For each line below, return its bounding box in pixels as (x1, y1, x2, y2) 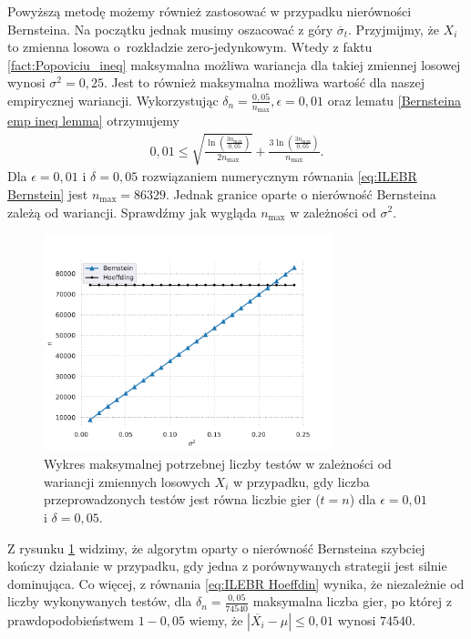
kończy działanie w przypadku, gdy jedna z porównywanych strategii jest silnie (7, 556, 447, 575)
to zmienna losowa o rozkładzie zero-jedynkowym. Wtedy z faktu (7, 37, 373, 56)
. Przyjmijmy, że (348, 19, 439, 38)
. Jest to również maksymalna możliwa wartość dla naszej (103, 73, 425, 92)
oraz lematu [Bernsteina (327, 90, 461, 109)
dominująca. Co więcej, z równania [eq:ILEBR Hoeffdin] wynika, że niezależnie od (7, 573, 465, 593)
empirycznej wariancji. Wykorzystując (7, 90, 219, 109)
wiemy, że (189, 610, 243, 629)
